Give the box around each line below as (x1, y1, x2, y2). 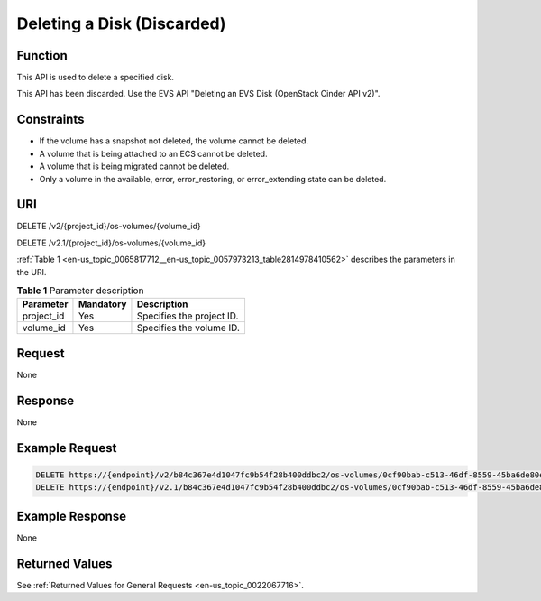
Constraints (16, 112, 85, 127)
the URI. (16, 266, 47, 277)
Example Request (16, 440, 117, 456)
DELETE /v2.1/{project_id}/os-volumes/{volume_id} (16, 237, 206, 248)
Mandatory (78, 298, 127, 310)
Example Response (16, 508, 126, 523)
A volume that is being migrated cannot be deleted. (39, 161, 230, 171)
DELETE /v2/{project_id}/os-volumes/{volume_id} (16, 221, 202, 232)
